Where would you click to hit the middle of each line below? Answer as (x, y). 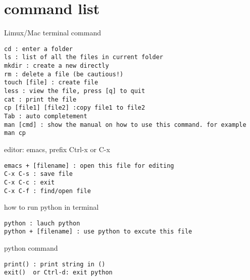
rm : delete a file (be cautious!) (64, 74)
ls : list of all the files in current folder (84, 57)
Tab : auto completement (46, 116)
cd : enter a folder (39, 49)
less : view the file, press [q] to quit (75, 91)
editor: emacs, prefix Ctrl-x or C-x (57, 149)
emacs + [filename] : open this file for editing (89, 166)
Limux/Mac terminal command (53, 33)
